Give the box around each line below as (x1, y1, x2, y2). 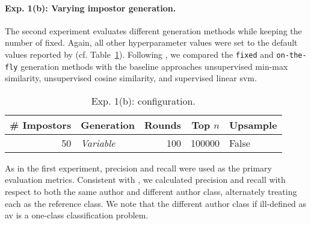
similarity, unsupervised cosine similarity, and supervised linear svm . (5, 72, 257, 84)
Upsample (229, 117, 277, 132)
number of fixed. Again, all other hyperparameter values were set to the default (5, 36, 298, 49)
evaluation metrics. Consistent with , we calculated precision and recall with (5, 173, 286, 186)
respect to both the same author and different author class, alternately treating (5, 185, 297, 198)
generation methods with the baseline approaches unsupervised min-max (20, 60, 288, 72)
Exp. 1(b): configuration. (91, 93, 196, 108)
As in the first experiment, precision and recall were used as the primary (5, 161, 272, 174)
